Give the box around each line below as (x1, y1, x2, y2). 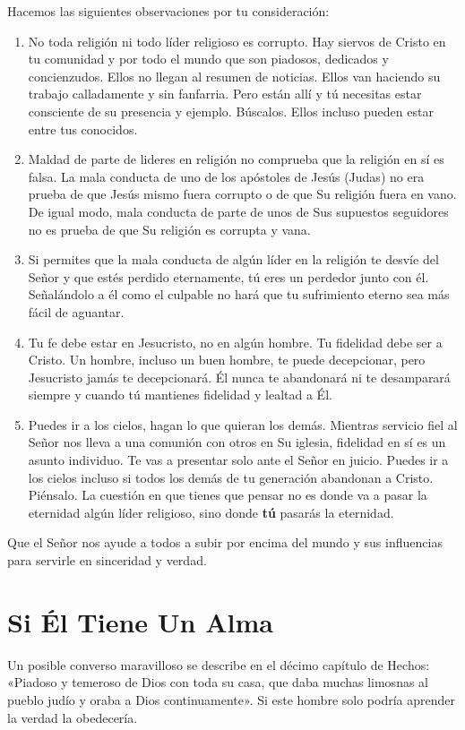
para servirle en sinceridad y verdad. (7, 551, 207, 570)
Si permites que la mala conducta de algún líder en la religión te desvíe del (28, 250, 439, 269)
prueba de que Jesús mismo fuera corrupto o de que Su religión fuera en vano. (28, 185, 457, 203)
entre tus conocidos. (28, 119, 138, 138)
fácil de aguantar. (28, 302, 125, 321)
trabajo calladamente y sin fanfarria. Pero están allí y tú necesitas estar (28, 84, 422, 103)
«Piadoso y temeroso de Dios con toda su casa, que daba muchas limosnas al (7, 673, 428, 691)
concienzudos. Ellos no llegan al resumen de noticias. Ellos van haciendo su (28, 66, 441, 85)
